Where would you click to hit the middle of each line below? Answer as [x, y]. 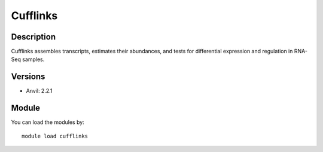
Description [33, 37]
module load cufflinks [55, 136]
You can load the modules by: [48, 122]
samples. [33, 59]
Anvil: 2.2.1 [39, 91]
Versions [28, 77]
